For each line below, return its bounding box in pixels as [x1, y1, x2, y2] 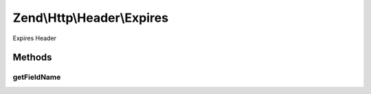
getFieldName [12, 72, 61, 82]
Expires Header [12, 34, 57, 42]
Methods [12, 52, 52, 63]
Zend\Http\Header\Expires [12, 10, 168, 25]
